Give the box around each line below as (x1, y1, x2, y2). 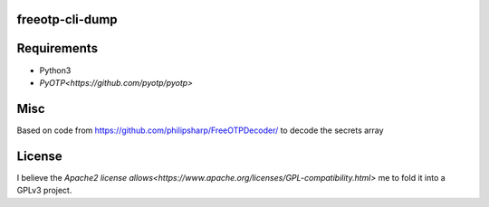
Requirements (16, 41, 99, 56)
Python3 (39, 64, 72, 76)
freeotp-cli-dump (16, 12, 118, 27)
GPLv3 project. (16, 185, 72, 196)
